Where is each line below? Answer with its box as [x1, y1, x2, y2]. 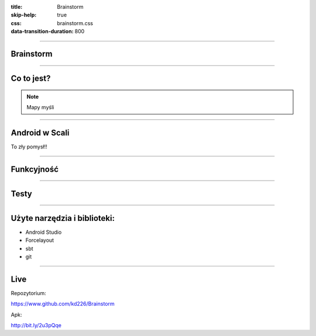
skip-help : [11, 12, 37, 19]
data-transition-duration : [11, 28, 74, 35]
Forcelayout [25, 237, 54, 244]
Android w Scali [11, 127, 70, 137]
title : [11, 4, 23, 10]
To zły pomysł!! [11, 143, 47, 150]
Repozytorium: [11, 289, 46, 296]
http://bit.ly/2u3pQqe [11, 322, 61, 329]
